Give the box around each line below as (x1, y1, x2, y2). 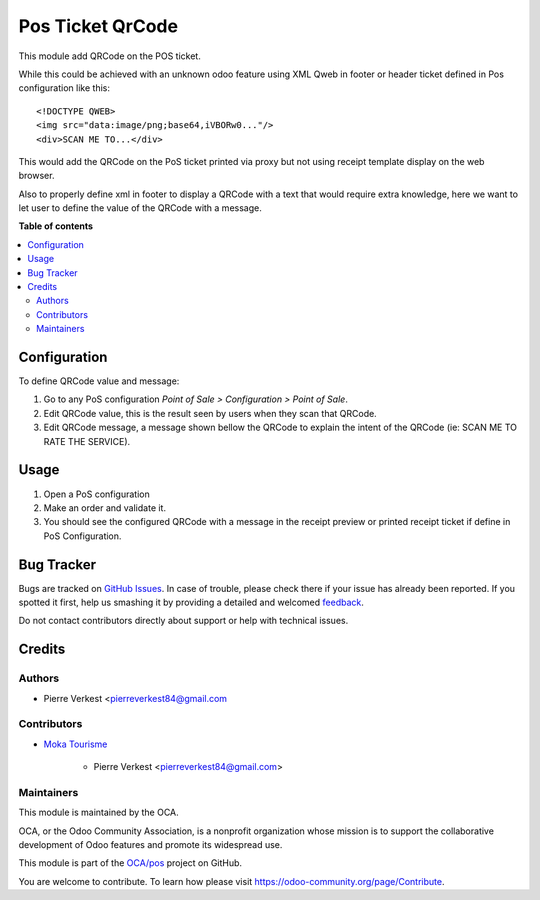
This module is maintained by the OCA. (18, 806, 179, 819)
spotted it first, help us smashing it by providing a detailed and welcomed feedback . (18, 596, 365, 609)
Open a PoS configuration (43, 488, 150, 500)
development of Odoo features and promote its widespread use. (18, 839, 283, 851)
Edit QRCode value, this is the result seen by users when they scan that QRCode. (43, 407, 377, 419)
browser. (18, 170, 55, 182)
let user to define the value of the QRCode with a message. (18, 202, 262, 214)
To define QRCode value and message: (18, 375, 180, 387)
